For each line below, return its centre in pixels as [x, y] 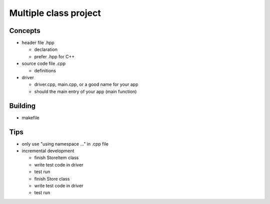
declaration [46, 49]
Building [22, 105]
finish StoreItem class [56, 158]
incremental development [48, 151]
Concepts [25, 31]
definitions [45, 70]
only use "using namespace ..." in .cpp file [65, 144]
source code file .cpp [44, 64]
